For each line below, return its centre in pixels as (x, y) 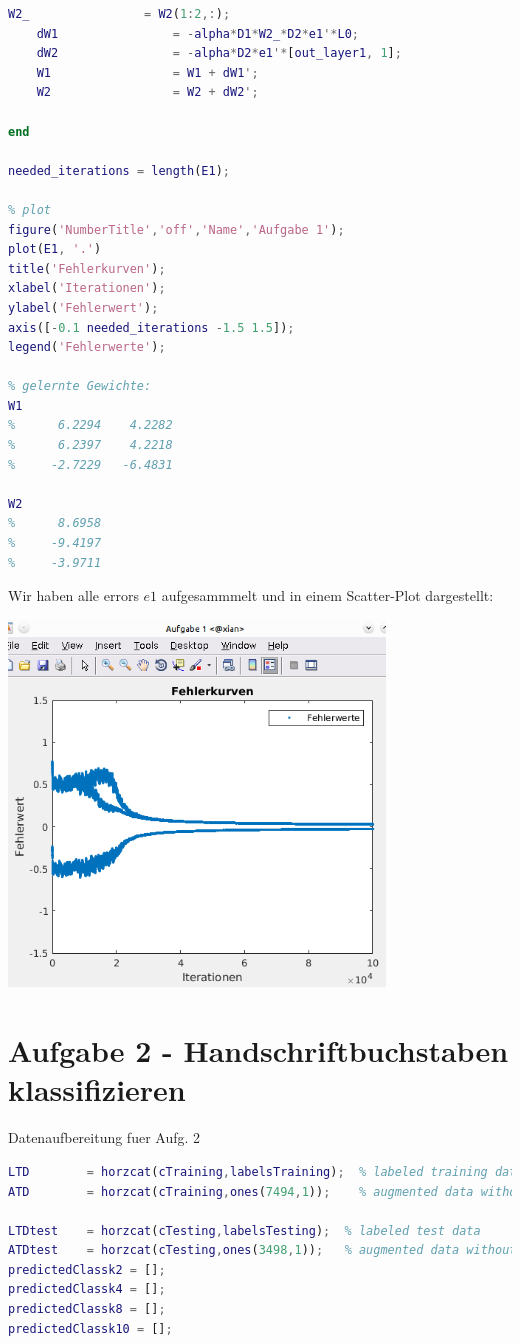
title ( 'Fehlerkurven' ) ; (87, 268)
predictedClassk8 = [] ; (87, 1309)
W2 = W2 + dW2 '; (147, 92)
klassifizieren (97, 1089)
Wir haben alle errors (73, 595)
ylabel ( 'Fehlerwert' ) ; (83, 307)
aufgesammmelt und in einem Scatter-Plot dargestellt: (327, 595)
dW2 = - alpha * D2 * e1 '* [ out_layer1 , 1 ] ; (219, 53)
